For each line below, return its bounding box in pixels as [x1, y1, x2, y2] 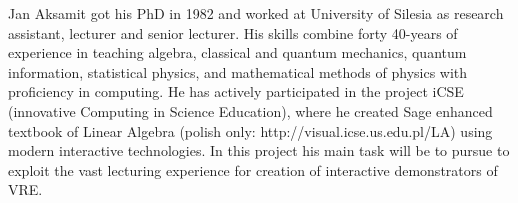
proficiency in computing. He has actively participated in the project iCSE [8, 81, 464, 102]
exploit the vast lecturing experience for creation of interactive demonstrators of [8, 159, 498, 180]
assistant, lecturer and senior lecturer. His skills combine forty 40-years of [8, 22, 458, 43]
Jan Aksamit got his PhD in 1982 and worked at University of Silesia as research [8, 3, 504, 23]
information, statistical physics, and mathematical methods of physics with [8, 61, 468, 82]
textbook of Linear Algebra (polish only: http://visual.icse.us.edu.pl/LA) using [8, 120, 493, 141]
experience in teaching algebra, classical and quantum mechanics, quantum [8, 42, 467, 63]
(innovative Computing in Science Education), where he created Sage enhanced [8, 100, 493, 121]
